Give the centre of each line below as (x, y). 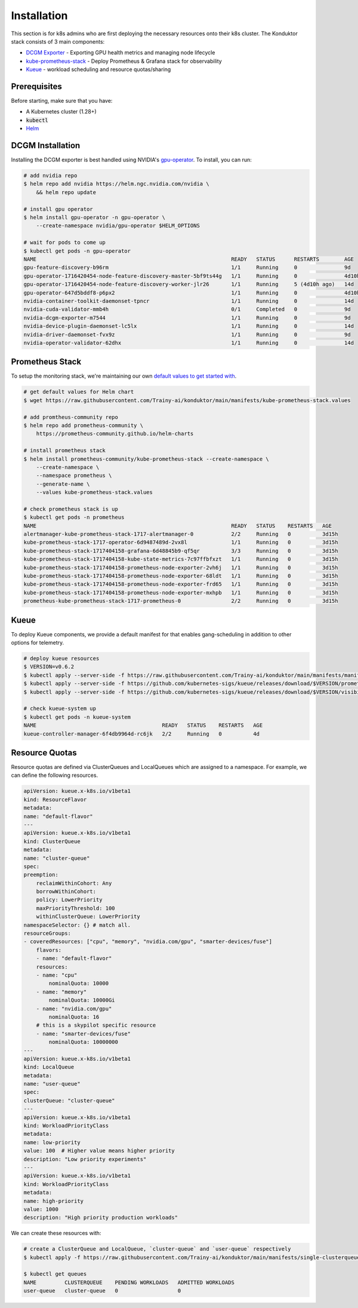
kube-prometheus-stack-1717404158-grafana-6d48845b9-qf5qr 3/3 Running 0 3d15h (181, 551)
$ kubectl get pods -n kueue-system (77, 717)
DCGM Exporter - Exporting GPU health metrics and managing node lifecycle (121, 53)
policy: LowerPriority (69, 900)
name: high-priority (53, 1201)
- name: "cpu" (57, 975)
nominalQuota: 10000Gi (82, 1000)
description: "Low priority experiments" (85, 1159)
